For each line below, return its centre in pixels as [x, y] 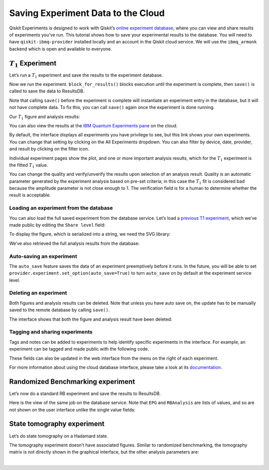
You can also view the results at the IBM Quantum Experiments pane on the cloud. [93, 125]
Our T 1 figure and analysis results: [45, 117]
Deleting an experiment [38, 293]
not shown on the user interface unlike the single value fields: [72, 410]
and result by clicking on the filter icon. [49, 149]
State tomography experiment [57, 424]
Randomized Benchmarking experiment [72, 381]
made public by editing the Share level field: [57, 225]
